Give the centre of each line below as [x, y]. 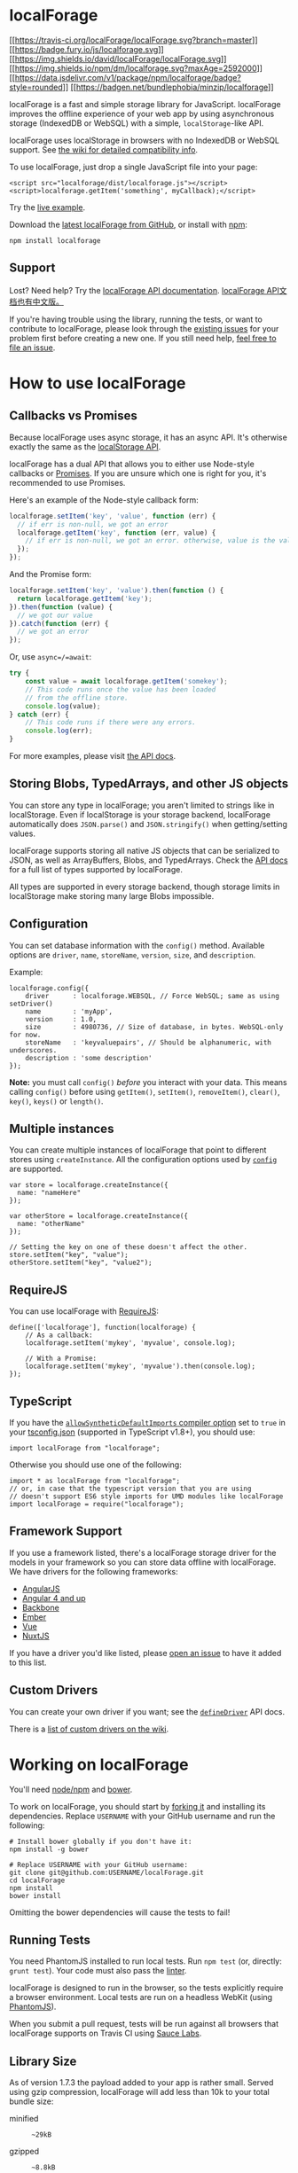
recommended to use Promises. [67, 482]
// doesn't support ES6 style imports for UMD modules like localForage [146, 1497]
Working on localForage [99, 1764]
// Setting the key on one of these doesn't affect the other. [129, 1247]
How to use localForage [98, 383]
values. [22, 833]
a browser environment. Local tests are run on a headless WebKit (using [141, 1997]
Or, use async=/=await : [50, 657]
